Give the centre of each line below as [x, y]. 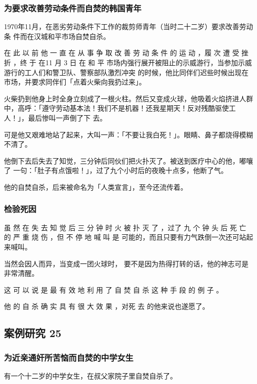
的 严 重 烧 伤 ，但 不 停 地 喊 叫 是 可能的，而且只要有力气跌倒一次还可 [122, 237]
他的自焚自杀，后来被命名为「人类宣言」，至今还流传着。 [96, 187]
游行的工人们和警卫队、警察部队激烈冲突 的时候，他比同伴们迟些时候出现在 [126, 72]
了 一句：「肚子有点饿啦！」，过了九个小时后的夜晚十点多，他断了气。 [116, 170]
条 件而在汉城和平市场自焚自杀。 [57, 36]
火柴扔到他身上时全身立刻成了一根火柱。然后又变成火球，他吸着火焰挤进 [122, 98]
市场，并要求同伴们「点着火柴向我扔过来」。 [75, 82]
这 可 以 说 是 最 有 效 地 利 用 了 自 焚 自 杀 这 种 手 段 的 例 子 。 [114, 289]
